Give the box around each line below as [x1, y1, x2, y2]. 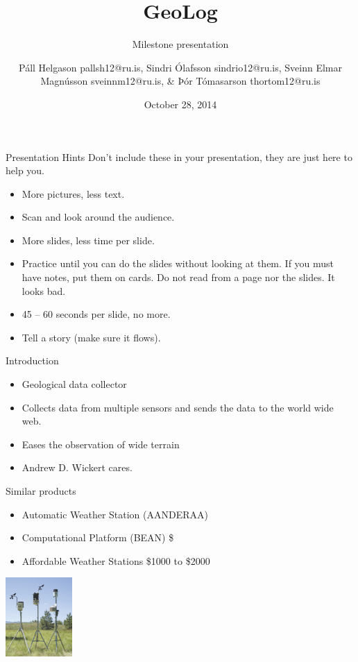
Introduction [6, 353, 59, 368]
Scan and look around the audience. [22, 210, 175, 224]
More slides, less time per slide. [22, 232, 155, 247]
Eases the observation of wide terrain [22, 436, 180, 451]
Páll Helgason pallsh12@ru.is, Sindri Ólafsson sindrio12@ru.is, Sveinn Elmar [19, 60, 342, 74]
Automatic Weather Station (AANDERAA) [22, 507, 208, 521]
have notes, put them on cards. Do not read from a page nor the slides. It [22, 270, 335, 285]
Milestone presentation [132, 37, 229, 51]
